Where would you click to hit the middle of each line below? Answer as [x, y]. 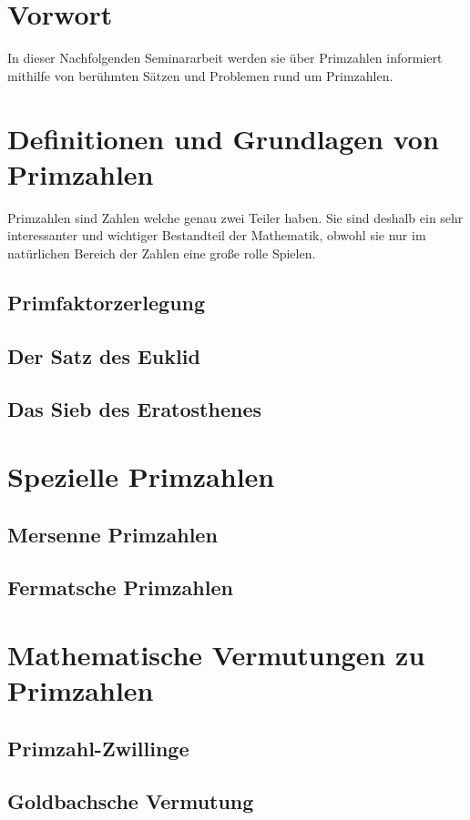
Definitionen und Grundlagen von [223, 138]
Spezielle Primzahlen [141, 476]
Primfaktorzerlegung [107, 302]
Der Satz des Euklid [104, 355]
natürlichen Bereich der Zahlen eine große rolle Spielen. [162, 253]
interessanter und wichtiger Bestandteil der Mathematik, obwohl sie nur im [217, 235]
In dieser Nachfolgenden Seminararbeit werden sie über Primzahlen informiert [225, 58]
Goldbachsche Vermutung [131, 801]
